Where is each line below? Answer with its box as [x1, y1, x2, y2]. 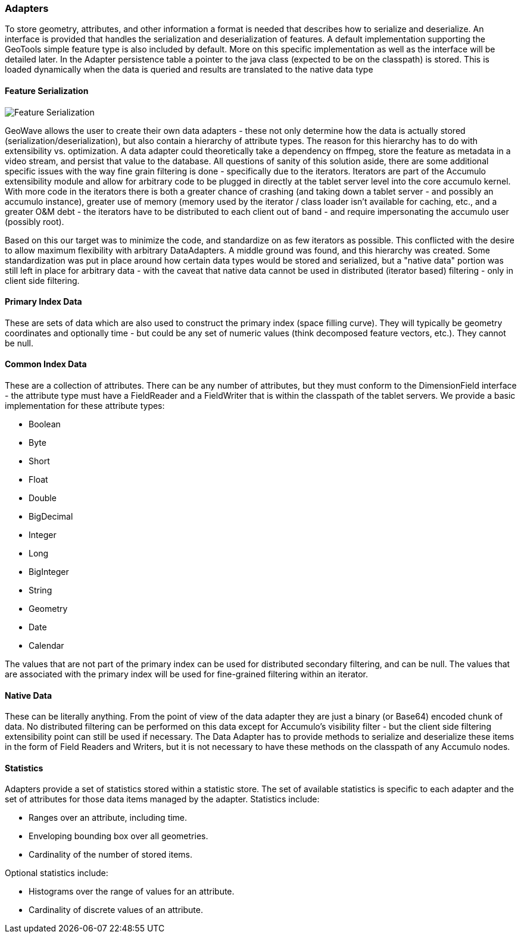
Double [29, 493, 57, 504]
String [29, 585, 52, 596]
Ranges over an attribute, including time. [29, 812, 188, 823]
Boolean [29, 419, 61, 430]
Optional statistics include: [5, 868, 108, 878]
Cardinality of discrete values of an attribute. [29, 905, 203, 915]
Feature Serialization [5, 85, 89, 96]
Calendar [29, 640, 64, 651]
